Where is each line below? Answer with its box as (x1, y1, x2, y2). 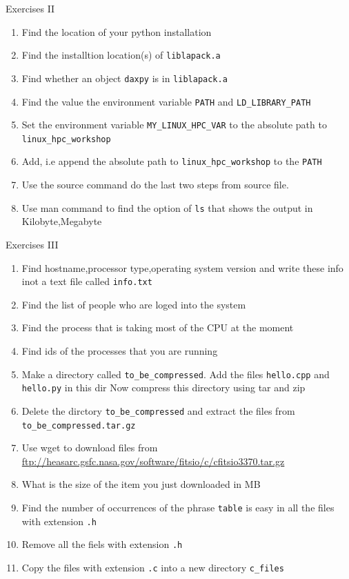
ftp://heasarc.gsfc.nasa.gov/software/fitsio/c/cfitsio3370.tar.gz (21, 453, 285, 468)
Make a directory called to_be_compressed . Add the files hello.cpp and (21, 366, 330, 381)
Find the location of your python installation (21, 24, 212, 39)
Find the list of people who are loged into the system (21, 297, 246, 311)
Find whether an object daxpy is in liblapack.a (21, 70, 228, 85)
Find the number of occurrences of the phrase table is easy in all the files (21, 500, 335, 514)
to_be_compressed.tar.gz (21, 420, 136, 431)
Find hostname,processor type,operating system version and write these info (21, 260, 343, 275)
